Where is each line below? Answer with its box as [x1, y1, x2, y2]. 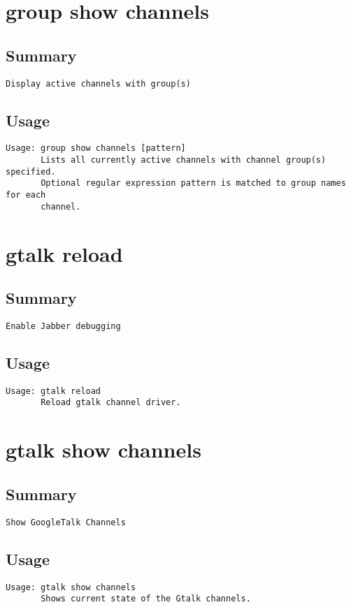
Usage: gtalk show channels [6, 582, 136, 592]
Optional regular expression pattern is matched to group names [41, 178, 346, 189]
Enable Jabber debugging [6, 321, 121, 331]
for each [6, 190, 46, 200]
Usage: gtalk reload [6, 386, 101, 396]
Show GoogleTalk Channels [6, 517, 126, 527]
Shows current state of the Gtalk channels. [41, 594, 251, 604]
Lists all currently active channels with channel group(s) [41, 155, 327, 166]
